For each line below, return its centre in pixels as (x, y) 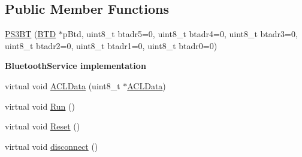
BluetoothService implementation (75, 66)
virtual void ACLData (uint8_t (63, 85)
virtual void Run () (40, 106)
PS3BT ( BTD (31, 34)
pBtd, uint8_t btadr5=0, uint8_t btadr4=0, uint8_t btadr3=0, (180, 34)
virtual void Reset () (43, 126)
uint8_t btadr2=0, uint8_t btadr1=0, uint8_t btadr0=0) (111, 45)
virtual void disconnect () (52, 146)
